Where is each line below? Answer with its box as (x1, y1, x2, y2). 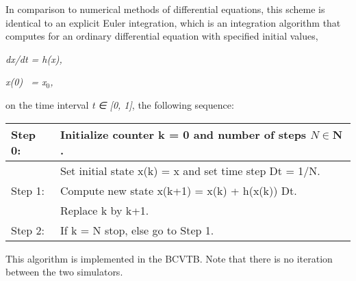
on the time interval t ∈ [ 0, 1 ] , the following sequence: (5, 97, 234, 111)
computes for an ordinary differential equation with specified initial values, (5, 29, 318, 43)
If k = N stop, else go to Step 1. (60, 222, 214, 238)
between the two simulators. (5, 265, 123, 279)
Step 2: (11, 222, 44, 238)
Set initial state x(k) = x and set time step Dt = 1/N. (60, 162, 320, 178)
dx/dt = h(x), (5, 51, 62, 66)
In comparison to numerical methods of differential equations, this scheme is (5, 2, 325, 16)
